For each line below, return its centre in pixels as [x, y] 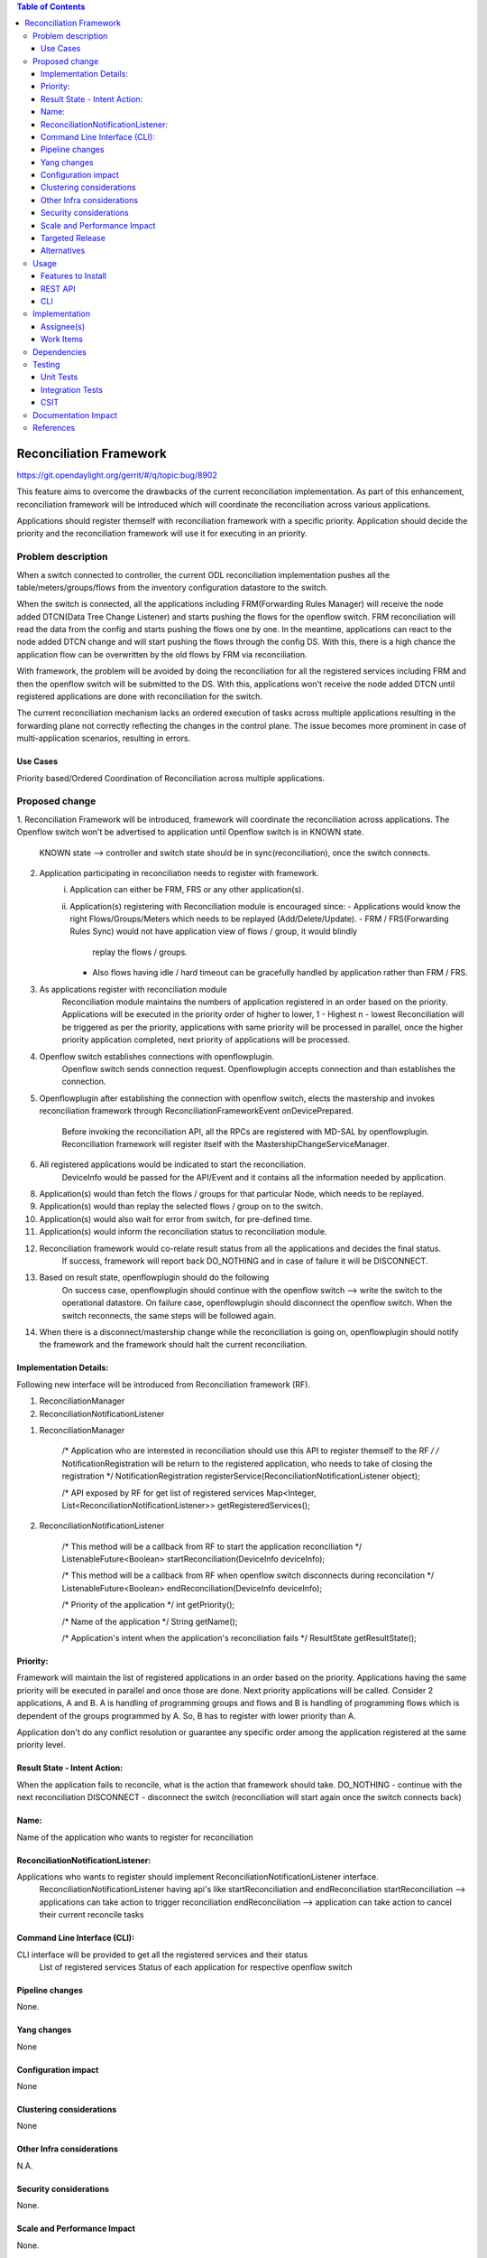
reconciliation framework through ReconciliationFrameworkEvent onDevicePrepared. [196, 1111]
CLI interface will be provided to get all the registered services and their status [162, 1955]
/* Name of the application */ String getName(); [150, 1621]
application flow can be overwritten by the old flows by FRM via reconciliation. [162, 654]
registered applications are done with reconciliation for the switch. [140, 696]
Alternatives [63, 251]
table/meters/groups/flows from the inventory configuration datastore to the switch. [172, 587]
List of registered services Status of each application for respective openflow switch [196, 1967]
